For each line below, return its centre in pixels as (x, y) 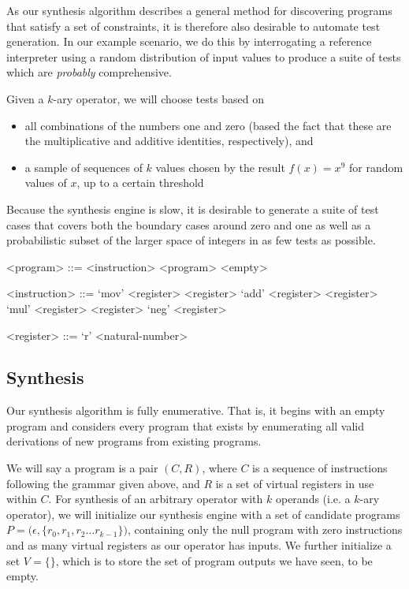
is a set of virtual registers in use (295, 483)
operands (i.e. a (313, 499)
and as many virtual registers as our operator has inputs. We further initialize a (199, 545)
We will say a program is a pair (82, 468)
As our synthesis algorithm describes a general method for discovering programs (199, 10)
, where (219, 468)
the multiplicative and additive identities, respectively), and (169, 141)
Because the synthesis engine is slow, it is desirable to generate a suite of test (193, 209)
